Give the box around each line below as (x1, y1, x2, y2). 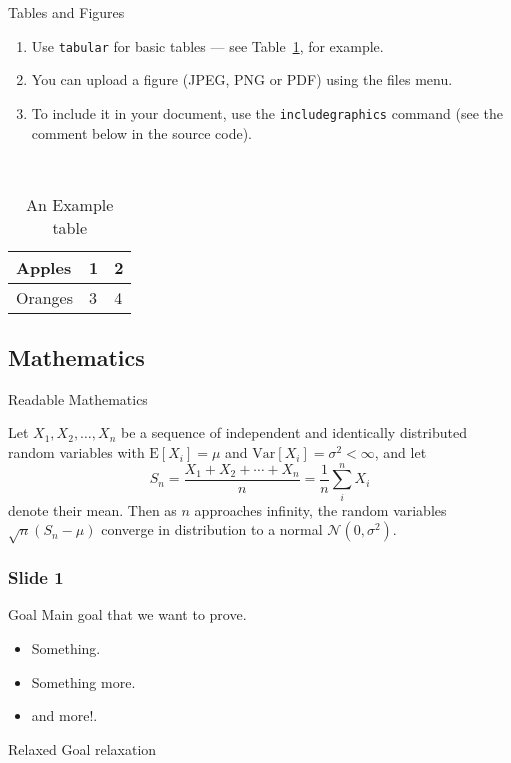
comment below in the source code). (31, 122, 252, 143)
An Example (26, 192, 114, 216)
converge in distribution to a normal (101, 519, 323, 540)
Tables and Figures (8, 2, 125, 22)
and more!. (31, 705, 98, 726)
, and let (374, 442, 427, 463)
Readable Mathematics (8, 388, 148, 409)
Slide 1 (8, 565, 64, 590)
